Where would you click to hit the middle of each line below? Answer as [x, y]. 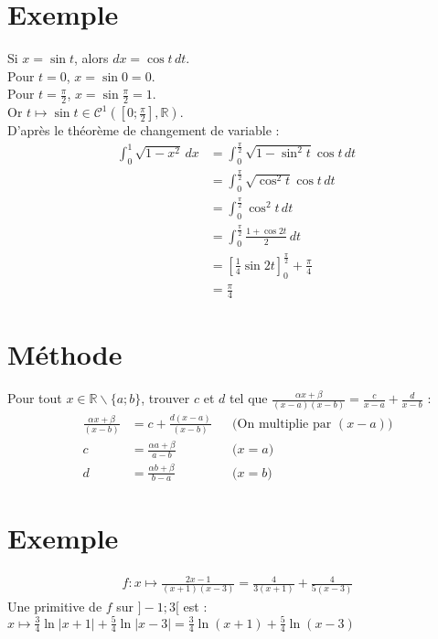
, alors [91, 58]
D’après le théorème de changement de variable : [144, 130]
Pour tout [35, 398]
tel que [248, 398]
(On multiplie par [282, 424]
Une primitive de [55, 606]
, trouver [166, 398]
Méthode [65, 354]
